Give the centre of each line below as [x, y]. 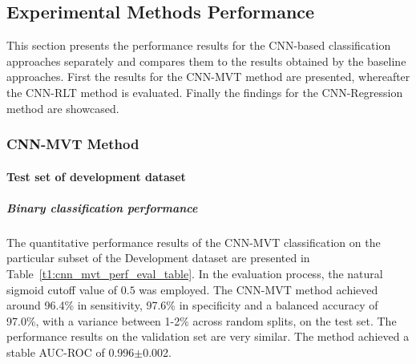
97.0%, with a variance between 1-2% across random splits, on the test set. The [202, 320]
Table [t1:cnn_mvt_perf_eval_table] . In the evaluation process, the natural [195, 273]
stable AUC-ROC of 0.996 [71, 352]
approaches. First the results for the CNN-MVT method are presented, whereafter [208, 77]
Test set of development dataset [96, 176]
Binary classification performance [102, 207]
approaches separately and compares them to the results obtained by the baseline [206, 61]
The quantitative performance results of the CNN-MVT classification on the [194, 242]
